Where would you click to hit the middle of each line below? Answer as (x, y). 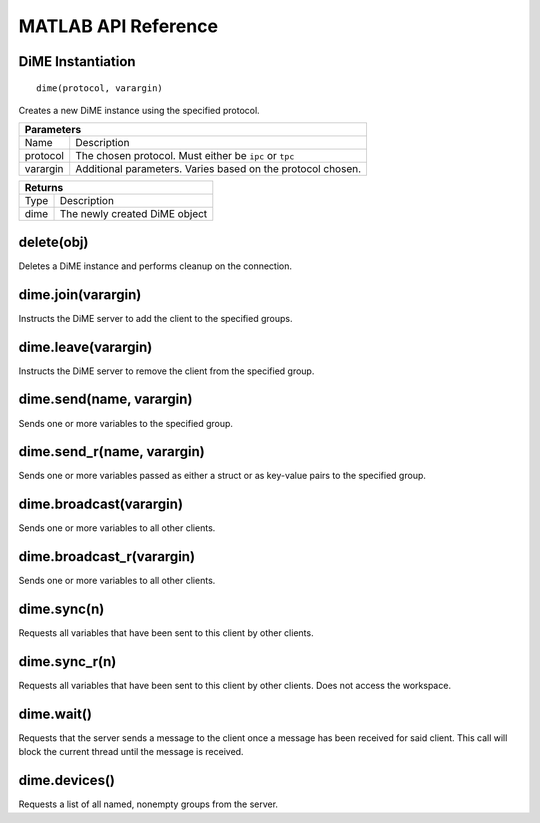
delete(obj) (53, 241)
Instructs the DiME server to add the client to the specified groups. (155, 318)
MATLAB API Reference (118, 26)
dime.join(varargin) (80, 294)
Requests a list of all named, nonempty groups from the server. (148, 804)
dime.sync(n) (61, 609)
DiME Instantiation (77, 61)
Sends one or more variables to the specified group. (126, 423)
